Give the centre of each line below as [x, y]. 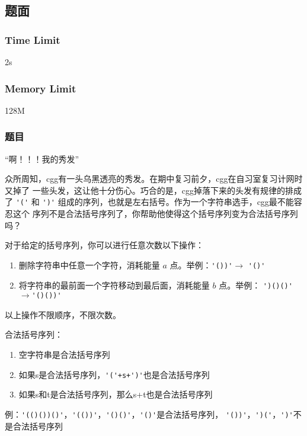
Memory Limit [41, 88]
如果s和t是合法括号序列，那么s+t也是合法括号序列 [116, 394]
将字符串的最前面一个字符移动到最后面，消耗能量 [114, 285]
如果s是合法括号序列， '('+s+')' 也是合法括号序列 [114, 374]
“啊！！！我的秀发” [42, 158]
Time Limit [33, 39]
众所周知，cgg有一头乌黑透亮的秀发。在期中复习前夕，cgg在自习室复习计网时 [154, 179]
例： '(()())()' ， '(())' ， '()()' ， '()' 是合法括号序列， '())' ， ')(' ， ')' [149, 414]
